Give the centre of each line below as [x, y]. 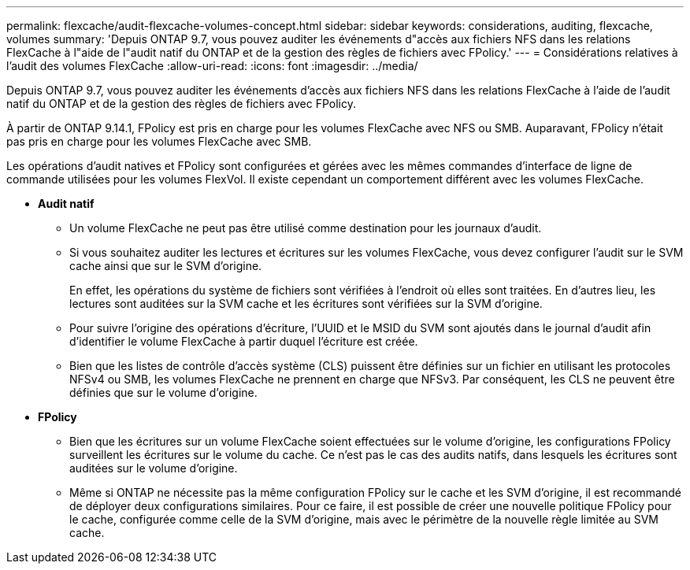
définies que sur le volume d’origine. [163, 392]
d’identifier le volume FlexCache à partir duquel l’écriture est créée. [244, 341]
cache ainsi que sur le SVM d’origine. [166, 266]
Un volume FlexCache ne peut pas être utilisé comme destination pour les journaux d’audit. [306, 228]
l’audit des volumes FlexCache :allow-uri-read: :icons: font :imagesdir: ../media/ [212, 66]
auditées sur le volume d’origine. [154, 468]
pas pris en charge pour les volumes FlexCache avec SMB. [159, 141]
